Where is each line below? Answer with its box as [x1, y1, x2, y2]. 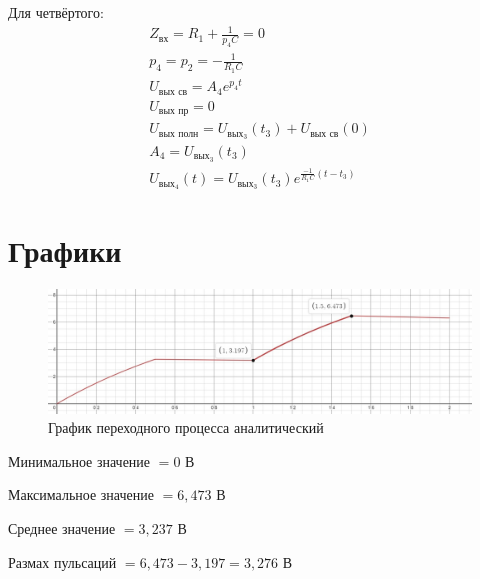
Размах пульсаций [8, 551, 117, 572]
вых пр [158, 106, 189, 117]
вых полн [158, 128, 199, 139]
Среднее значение [8, 517, 116, 538]
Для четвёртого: [8, 2, 104, 22]
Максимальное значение [8, 484, 154, 505]
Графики [8, 230, 122, 271]
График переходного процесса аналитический [48, 417, 324, 438]
